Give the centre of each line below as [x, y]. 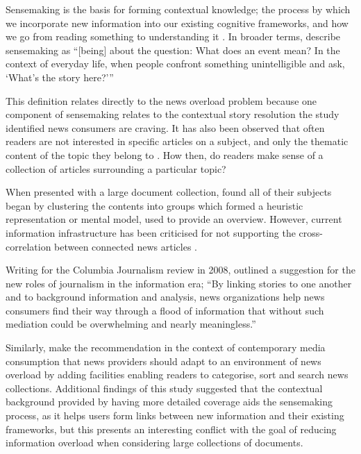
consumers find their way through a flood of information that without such [165, 310]
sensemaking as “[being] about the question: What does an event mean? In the [173, 50]
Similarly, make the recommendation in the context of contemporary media [166, 347]
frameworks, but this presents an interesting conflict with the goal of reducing [171, 429]
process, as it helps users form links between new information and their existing [175, 415]
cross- [311, 232]
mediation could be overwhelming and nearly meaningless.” [131, 324]
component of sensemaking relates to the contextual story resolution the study [173, 114]
